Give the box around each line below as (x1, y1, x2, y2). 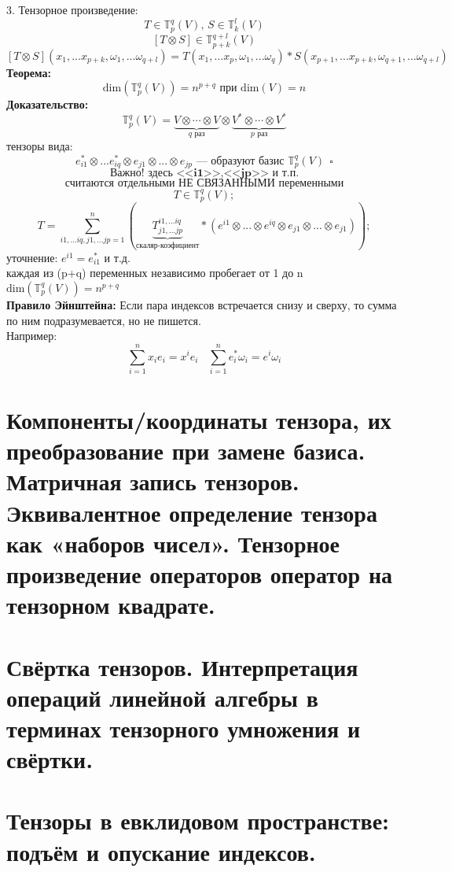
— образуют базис (196, 155, 285, 167)
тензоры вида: (6, 137, 73, 153)
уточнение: (6, 249, 58, 265)
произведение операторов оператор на (6, 557, 393, 589)
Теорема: (6, 64, 51, 80)
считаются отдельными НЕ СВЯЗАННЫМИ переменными (64, 178, 344, 190)
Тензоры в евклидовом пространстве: (6, 804, 390, 837)
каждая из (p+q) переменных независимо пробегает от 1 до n (6, 264, 303, 281)
